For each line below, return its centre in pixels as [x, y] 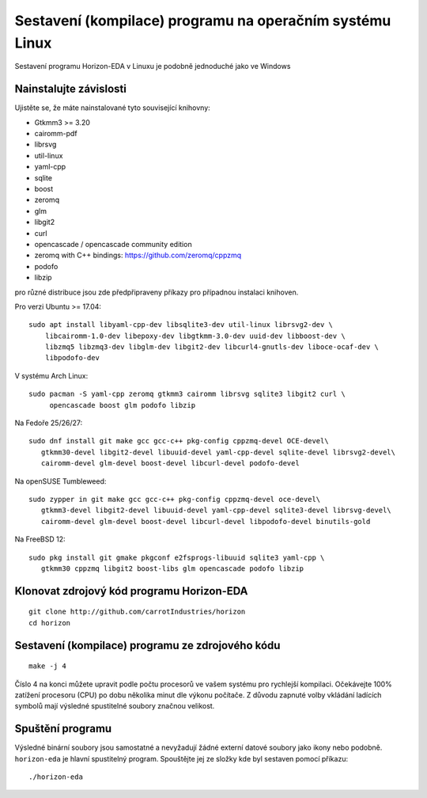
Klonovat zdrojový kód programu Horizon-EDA [131, 591]
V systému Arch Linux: [51, 375]
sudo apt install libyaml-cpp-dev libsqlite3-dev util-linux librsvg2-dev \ [181, 325]
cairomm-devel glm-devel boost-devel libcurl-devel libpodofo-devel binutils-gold [206, 521]
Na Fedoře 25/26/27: [49, 423]
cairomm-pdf [56, 134]
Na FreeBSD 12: [40, 539]
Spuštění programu [63, 729]
